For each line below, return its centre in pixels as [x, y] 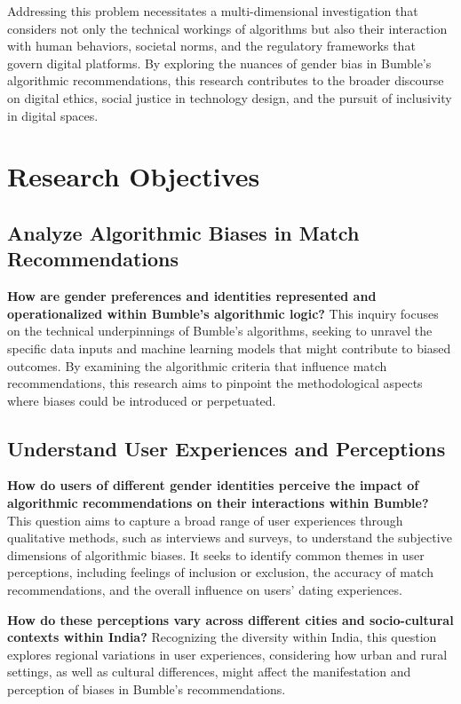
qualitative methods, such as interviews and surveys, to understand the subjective [230, 538]
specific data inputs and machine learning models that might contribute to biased [229, 348]
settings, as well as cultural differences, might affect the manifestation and [209, 672]
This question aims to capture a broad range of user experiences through [205, 520]
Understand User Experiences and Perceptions [227, 448]
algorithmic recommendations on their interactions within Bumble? [218, 503]
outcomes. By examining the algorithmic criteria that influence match [197, 365]
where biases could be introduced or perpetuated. [142, 400]
